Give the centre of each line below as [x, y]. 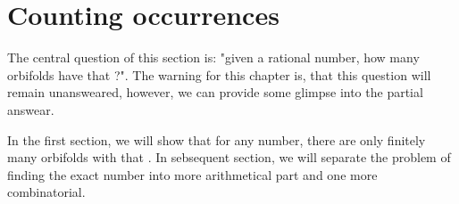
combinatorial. [46, 192]
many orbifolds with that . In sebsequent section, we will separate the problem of [229, 157]
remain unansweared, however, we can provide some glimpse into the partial [215, 92]
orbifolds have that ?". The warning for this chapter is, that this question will [219, 74]
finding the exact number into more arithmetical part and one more [192, 174]
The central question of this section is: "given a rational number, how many [213, 57]
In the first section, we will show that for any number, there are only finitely [217, 139]
